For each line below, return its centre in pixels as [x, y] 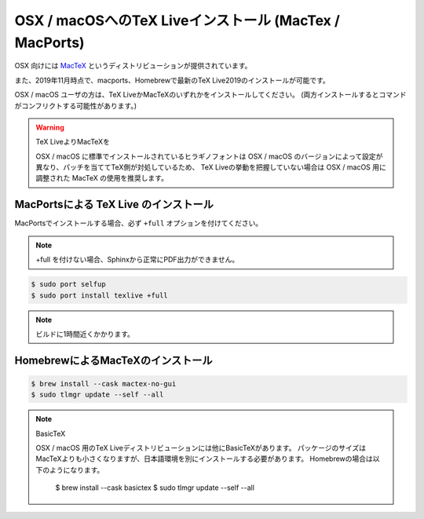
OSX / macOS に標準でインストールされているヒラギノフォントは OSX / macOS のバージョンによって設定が [209, 156]
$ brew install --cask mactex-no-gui [104, 384]
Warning [50, 127]
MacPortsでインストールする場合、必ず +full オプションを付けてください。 [139, 223]
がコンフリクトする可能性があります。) [76, 105]
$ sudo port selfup [68, 284]
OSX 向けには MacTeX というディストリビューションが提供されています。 [133, 66]
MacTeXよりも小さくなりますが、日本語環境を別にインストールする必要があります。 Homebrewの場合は [204, 459]
